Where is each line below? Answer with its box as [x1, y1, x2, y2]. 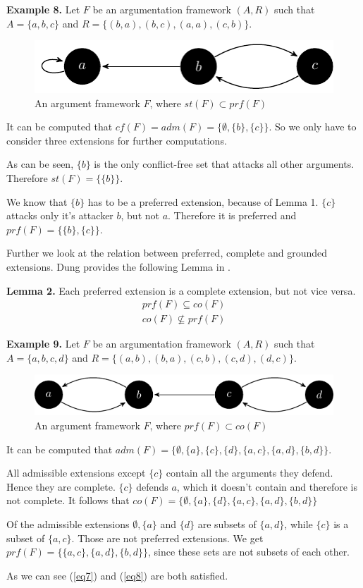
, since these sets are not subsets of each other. [148, 544, 350, 559]
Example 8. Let [6, 2, 80, 16]
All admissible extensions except [6, 465, 146, 480]
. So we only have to [269, 119, 357, 134]
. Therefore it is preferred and [168, 208, 297, 223]
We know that [6, 194, 68, 209]
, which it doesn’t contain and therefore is [176, 479, 357, 494]
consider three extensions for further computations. [6, 133, 227, 147]
